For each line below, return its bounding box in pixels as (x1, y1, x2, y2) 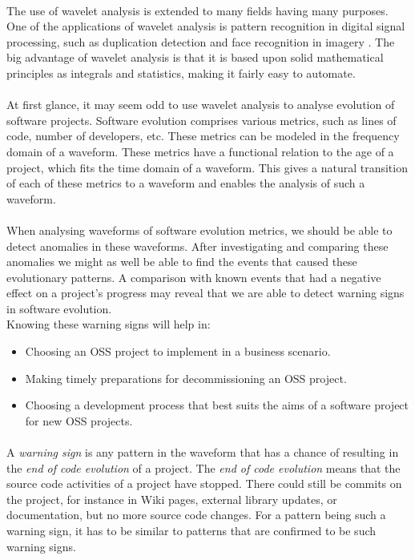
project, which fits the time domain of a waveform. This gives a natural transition (6, 159, 408, 175)
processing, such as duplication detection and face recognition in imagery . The (6, 33, 395, 50)
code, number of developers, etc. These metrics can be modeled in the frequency (6, 127, 400, 144)
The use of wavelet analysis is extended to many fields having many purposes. (6, 2, 389, 18)
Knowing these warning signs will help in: (6, 316, 211, 332)
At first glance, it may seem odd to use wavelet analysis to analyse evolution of (6, 96, 395, 113)
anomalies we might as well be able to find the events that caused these (6, 253, 357, 270)
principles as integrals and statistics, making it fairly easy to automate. (6, 64, 356, 81)
